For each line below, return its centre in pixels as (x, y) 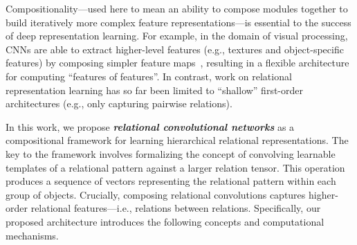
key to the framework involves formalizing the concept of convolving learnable (171, 153)
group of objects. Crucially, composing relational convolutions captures (156, 194)
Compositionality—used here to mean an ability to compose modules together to (177, 8)
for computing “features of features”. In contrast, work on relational (149, 76)
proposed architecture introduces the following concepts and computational (165, 221)
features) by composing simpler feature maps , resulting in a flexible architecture (177, 63)
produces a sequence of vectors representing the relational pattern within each (171, 181)
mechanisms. (32, 235)
